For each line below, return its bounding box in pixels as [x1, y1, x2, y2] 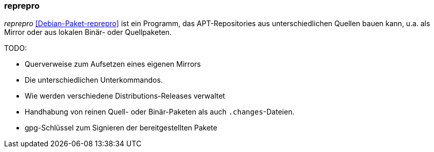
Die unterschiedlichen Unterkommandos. [25, 75, 163, 85]
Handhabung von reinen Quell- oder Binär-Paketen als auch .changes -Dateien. [25, 107, 295, 117]
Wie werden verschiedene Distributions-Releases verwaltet [25, 91, 225, 101]
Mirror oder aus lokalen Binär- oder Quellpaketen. [4, 28, 172, 37]
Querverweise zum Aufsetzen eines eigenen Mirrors [25, 60, 201, 69]
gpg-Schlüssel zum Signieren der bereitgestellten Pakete [25, 123, 217, 132]
